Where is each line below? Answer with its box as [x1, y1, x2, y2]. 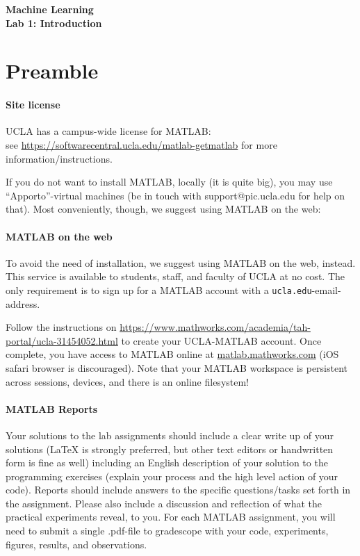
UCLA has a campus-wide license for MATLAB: [6, 124, 211, 138]
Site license [6, 97, 60, 112]
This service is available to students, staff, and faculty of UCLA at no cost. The [6, 269, 345, 284]
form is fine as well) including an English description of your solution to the [6, 455, 328, 470]
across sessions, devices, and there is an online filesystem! [6, 374, 249, 389]
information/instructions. [6, 151, 113, 165]
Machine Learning [6, 2, 94, 16]
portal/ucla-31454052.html [6, 333, 118, 347]
